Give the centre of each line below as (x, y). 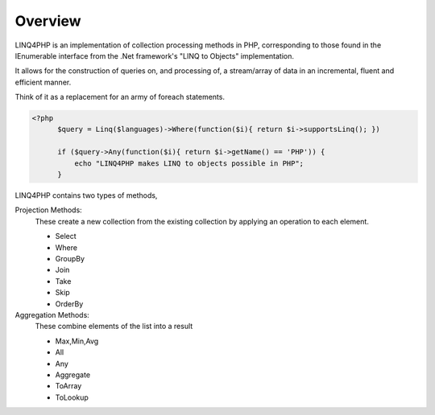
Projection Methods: (48, 210)
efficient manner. (43, 82)
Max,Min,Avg (77, 341)
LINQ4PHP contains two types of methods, (86, 195)
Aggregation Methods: (52, 314)
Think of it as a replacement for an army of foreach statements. (120, 97)
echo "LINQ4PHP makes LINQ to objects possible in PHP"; (189, 163)
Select (66, 236)
